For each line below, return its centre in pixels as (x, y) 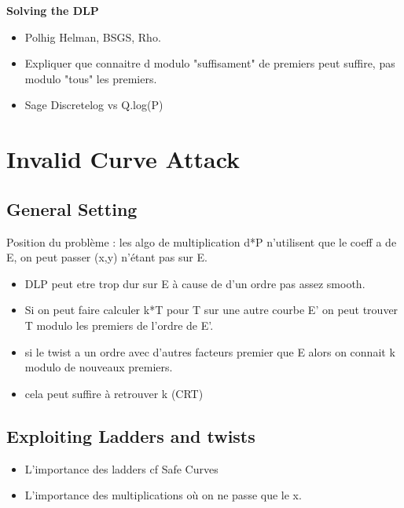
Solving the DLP (53, 10)
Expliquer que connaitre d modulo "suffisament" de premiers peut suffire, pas (210, 63)
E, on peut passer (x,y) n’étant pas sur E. (107, 257)
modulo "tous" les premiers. (91, 78)
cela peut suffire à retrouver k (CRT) (114, 393)
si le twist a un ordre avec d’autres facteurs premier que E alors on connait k (210, 351)
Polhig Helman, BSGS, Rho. (93, 37)
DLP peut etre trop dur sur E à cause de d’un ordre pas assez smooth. (195, 283)
